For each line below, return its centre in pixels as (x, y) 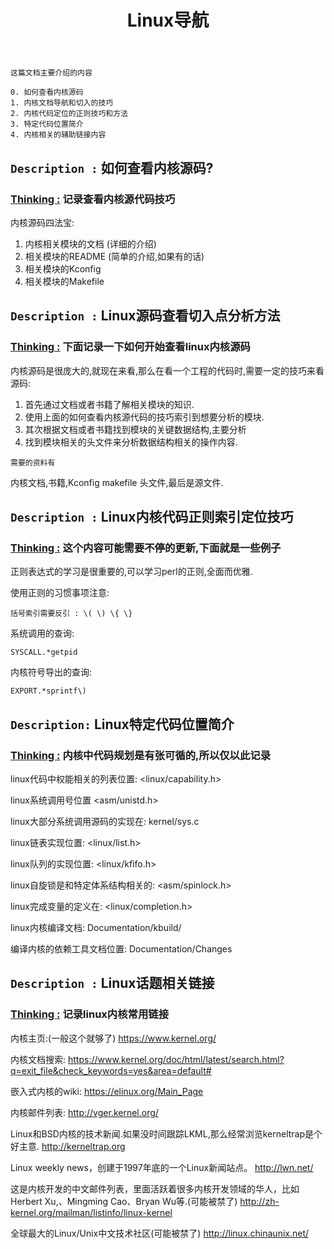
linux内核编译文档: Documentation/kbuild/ (96, 927)
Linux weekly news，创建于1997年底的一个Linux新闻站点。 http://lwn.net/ (162, 1167)
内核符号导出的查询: (51, 672)
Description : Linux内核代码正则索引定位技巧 (152, 516)
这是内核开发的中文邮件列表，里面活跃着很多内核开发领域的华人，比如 (155, 1188)
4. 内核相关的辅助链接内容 (58, 135)
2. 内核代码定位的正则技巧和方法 (69, 114)
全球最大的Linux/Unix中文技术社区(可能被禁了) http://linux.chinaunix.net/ (160, 1233)
